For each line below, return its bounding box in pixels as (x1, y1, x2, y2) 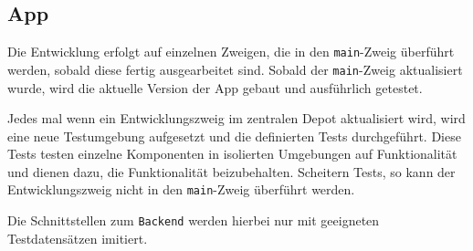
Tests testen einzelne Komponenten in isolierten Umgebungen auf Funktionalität (7, 144, 457, 163)
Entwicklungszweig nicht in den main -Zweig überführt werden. (7, 180, 355, 199)
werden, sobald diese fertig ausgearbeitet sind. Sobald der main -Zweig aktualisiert (7, 59, 463, 78)
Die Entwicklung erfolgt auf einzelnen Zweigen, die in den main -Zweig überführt (7, 42, 455, 61)
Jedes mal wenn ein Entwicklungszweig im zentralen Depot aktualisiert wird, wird (7, 109, 466, 128)
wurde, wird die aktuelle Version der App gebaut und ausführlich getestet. (7, 78, 423, 97)
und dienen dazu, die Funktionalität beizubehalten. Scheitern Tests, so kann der (7, 162, 456, 181)
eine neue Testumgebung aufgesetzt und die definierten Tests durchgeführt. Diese (7, 126, 461, 145)
